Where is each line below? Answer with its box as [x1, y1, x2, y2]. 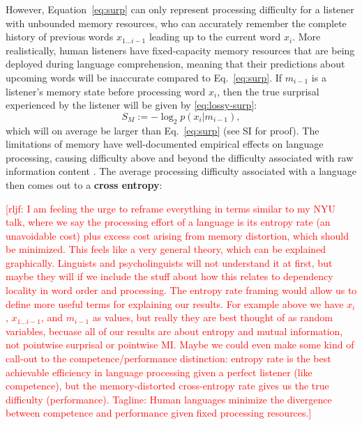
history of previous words [6, 29, 114, 44]
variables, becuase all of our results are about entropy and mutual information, [6, 323, 343, 338]
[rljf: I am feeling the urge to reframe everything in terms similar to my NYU [6, 201, 335, 215]
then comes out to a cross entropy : [6, 177, 163, 192]
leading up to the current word [149, 29, 281, 44]
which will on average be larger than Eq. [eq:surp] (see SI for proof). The [6, 123, 319, 137]
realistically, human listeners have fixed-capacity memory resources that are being [6, 42, 355, 57]
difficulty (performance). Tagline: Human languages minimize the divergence [6, 392, 332, 406]
